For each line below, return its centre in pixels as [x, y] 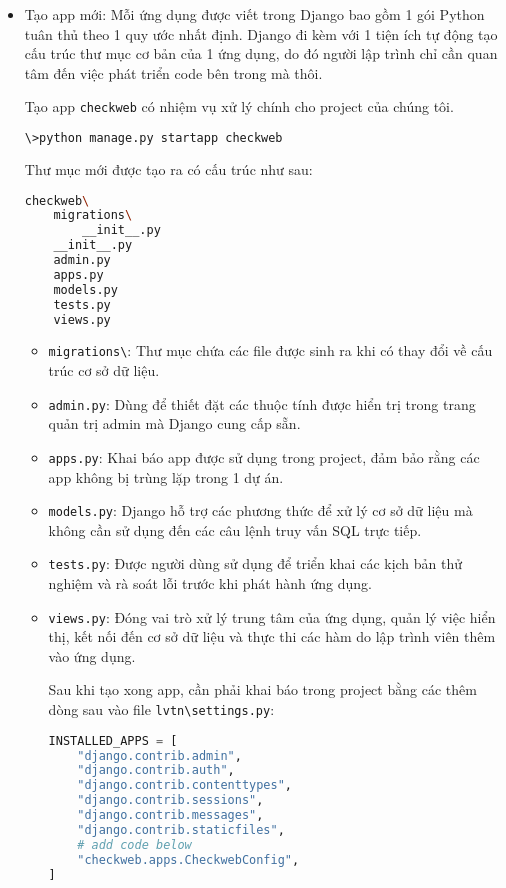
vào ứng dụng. [92, 655]
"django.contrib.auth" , [156, 770]
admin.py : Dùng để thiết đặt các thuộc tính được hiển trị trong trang [262, 403]
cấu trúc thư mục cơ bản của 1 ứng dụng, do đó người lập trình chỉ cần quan [261, 53]
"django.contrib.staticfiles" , [181, 829]
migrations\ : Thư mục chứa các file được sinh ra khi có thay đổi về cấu [270, 350]
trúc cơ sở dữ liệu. [104, 370]
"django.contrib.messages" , [170, 815]
